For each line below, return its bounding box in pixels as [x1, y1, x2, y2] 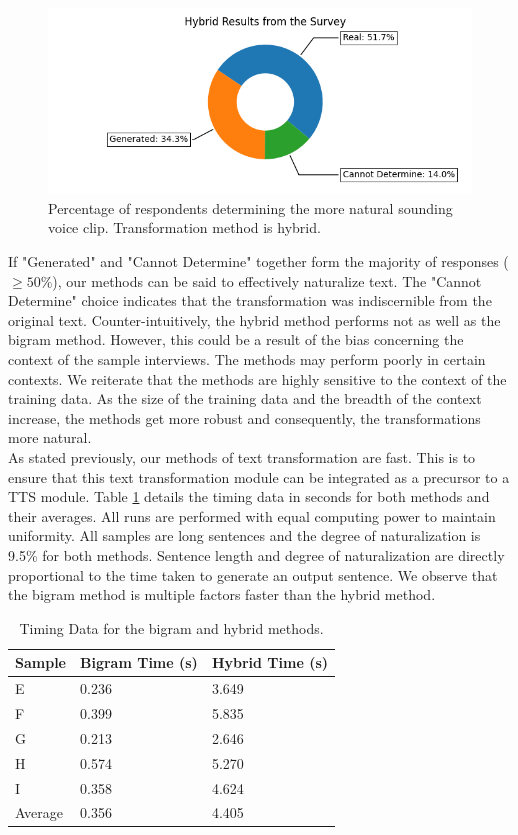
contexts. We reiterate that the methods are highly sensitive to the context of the [8, 368, 507, 389]
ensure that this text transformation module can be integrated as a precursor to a [8, 466, 510, 487]
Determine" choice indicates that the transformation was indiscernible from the [8, 290, 492, 311]
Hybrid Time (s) [211, 652, 329, 673]
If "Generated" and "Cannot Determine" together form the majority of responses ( [8, 251, 509, 272]
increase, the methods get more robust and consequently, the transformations [8, 407, 481, 428]
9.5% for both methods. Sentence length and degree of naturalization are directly [8, 544, 505, 565]
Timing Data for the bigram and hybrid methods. [19, 617, 324, 638]
